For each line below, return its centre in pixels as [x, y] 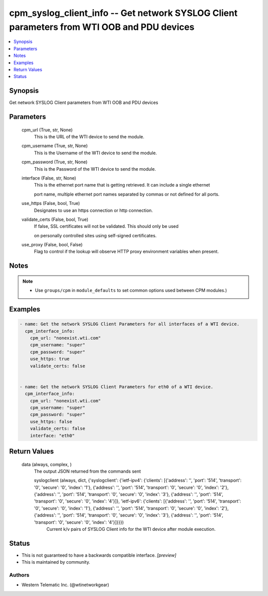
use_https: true [50, 359]
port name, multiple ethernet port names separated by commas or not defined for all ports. [127, 194]
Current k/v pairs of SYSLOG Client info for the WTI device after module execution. [131, 529]
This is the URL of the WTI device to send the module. [89, 137]
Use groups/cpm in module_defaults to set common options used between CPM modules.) [131, 291]
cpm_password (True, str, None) [55, 162]
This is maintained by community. [56, 562]
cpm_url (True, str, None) [47, 130]
